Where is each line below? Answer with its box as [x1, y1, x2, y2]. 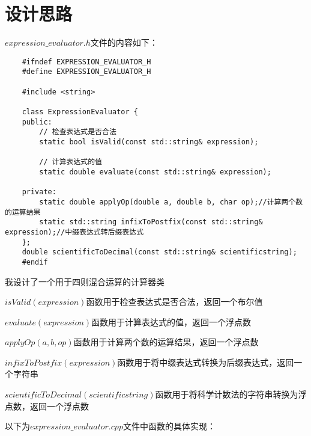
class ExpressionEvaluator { [22, 108, 138, 116]
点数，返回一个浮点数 [5, 399, 89, 412]
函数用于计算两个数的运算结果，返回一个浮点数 [73, 336, 259, 348]
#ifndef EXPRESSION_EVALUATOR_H [22, 57, 151, 66]
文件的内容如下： [90, 36, 158, 49]
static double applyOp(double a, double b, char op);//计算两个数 [39, 197, 303, 206]
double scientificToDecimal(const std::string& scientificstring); [22, 248, 297, 257]
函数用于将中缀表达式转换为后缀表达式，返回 [117, 355, 294, 368]
